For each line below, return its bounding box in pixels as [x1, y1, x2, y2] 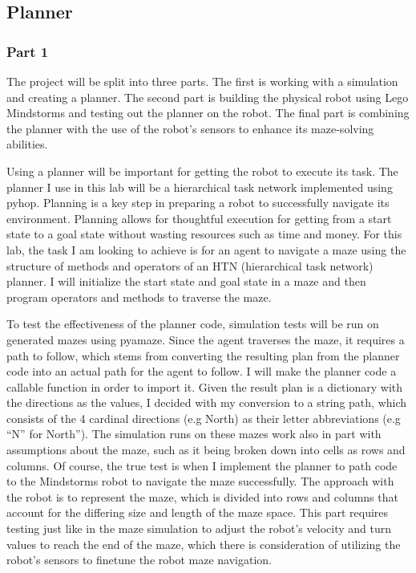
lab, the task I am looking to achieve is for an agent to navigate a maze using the [6, 241, 406, 258]
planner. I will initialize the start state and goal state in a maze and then [6, 273, 366, 290]
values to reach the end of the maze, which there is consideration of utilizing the [6, 535, 401, 552]
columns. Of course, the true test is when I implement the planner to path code [6, 457, 398, 473]
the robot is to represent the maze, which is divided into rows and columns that [6, 488, 398, 505]
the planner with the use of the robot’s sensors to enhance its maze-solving [6, 120, 374, 136]
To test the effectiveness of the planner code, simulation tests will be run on [6, 315, 379, 332]
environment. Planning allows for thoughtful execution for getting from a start [6, 209, 392, 226]
